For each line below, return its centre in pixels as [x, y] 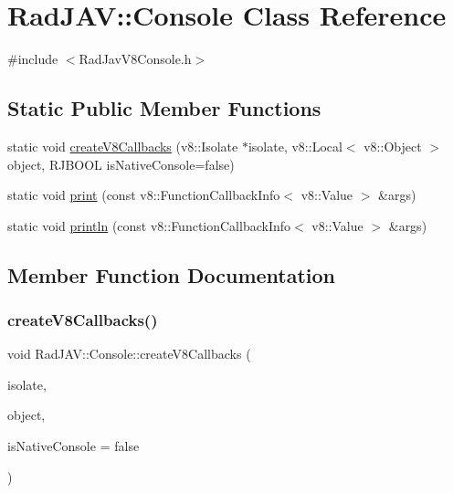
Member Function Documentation [172, 274]
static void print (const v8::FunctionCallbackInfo [144, 195]
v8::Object [393, 146]
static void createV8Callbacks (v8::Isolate [123, 146]
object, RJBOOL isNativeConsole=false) [121, 164]
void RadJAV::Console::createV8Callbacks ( [129, 354]
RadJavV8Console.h [135, 59]
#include [33, 59]
